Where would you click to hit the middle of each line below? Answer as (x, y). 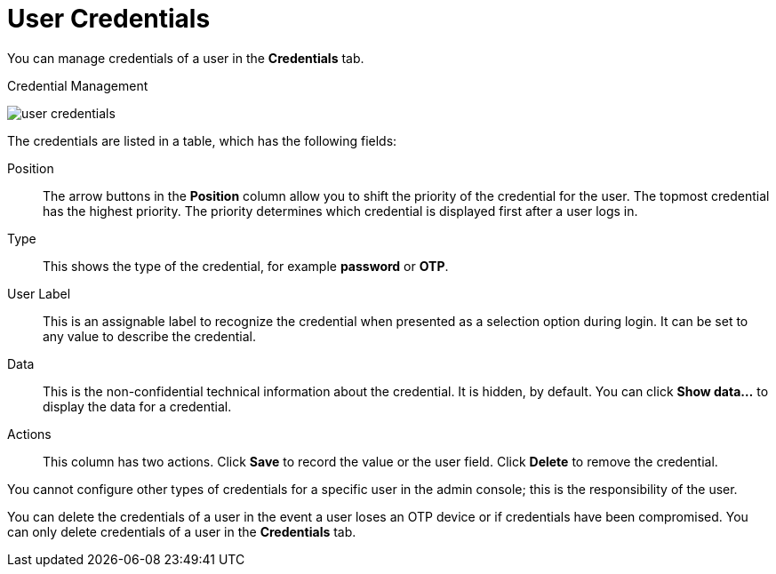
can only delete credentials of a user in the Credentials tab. (182, 531)
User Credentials (109, 19)
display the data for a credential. (137, 406)
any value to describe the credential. (149, 336)
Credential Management (78, 85)
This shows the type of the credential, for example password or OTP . (246, 266)
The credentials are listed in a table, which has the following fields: (202, 140)
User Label (39, 293)
